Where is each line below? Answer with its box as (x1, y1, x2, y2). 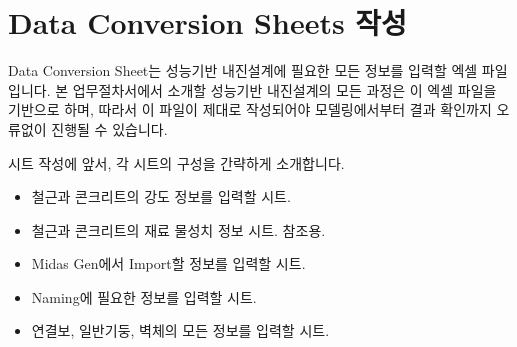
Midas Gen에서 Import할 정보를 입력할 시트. (31, 253, 306, 274)
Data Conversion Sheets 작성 (8, 2, 407, 43)
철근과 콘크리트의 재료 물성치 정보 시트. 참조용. (31, 219, 326, 240)
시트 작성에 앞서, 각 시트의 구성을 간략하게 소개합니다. (8, 152, 345, 173)
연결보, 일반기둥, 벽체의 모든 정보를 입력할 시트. (31, 320, 330, 341)
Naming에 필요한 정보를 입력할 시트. (31, 286, 257, 307)
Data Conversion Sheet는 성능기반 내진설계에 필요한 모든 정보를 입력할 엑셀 (8, 60, 478, 81)
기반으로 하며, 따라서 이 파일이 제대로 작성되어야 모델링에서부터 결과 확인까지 (8, 99, 492, 120)
